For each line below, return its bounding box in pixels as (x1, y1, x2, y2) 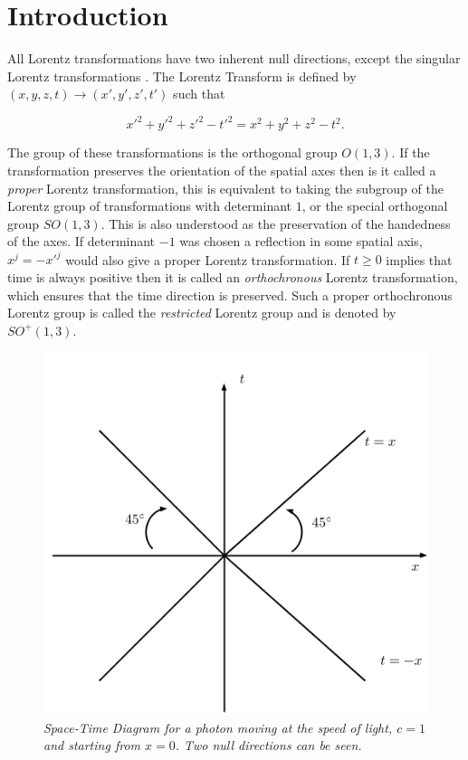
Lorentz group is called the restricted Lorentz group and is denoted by (7, 303, 396, 322)
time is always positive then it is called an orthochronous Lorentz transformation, (7, 268, 458, 287)
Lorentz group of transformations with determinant (7, 196, 292, 215)
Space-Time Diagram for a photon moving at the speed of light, (43, 717, 393, 736)
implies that (386, 250, 453, 269)
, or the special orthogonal (301, 196, 448, 215)
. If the (391, 143, 430, 162)
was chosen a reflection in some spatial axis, (179, 232, 423, 251)
